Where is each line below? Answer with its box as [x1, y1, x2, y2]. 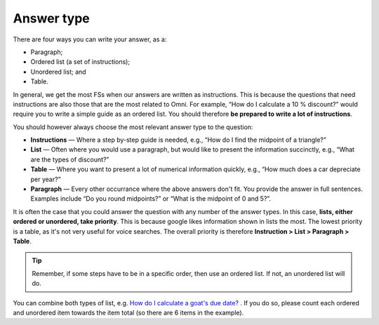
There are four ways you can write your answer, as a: [13, 35, 167, 44]
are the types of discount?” [30, 155, 109, 164]
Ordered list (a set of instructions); [30, 58, 130, 66]
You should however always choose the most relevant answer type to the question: [13, 123, 253, 131]
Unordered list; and [30, 67, 87, 76]
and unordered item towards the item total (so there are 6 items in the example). [13, 308, 244, 317]
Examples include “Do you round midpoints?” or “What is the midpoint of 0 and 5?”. [30, 194, 272, 203]
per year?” [30, 175, 61, 183]
